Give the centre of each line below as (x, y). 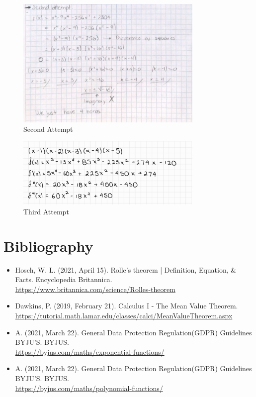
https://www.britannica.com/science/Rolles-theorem (95, 289)
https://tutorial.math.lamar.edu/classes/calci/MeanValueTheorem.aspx (124, 316)
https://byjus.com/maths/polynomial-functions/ (89, 388)
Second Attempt (48, 129)
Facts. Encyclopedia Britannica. (64, 279)
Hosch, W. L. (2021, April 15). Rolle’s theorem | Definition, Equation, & (126, 269)
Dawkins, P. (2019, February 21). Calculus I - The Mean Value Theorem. (127, 306)
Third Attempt (46, 211)
